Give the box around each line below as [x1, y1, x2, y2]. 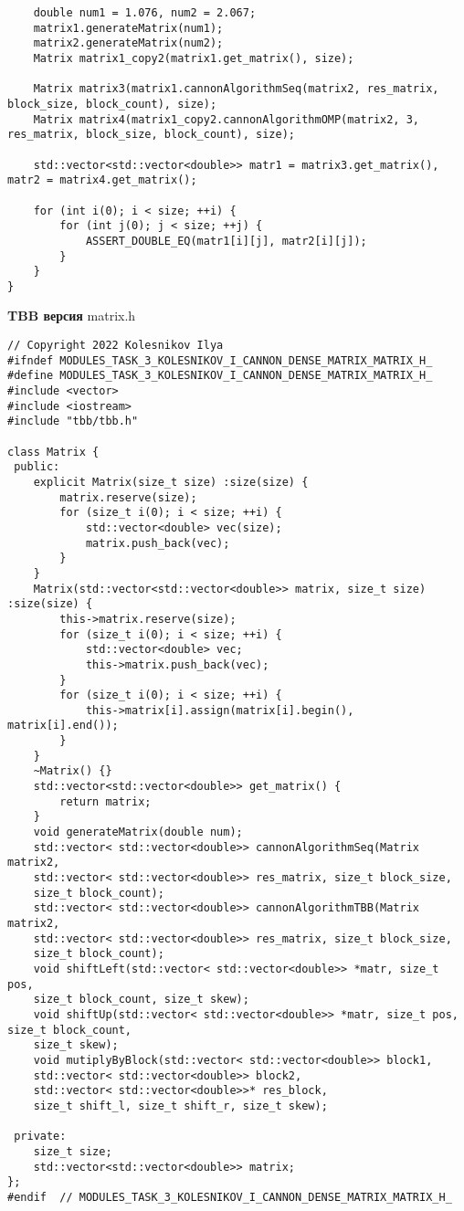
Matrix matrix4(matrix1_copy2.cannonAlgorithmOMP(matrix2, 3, [33, 112, 420, 126]
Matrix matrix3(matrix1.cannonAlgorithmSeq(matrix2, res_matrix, [33, 82, 439, 96]
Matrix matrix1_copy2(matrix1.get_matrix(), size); [33, 51, 354, 65]
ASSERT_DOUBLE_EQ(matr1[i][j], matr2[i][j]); [85, 234, 367, 247]
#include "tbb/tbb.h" [7, 415, 139, 428]
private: [14, 1130, 67, 1143]
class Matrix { [7, 445, 100, 458]
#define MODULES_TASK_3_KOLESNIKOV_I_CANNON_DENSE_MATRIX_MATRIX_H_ [7, 369, 433, 383]
